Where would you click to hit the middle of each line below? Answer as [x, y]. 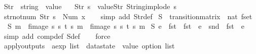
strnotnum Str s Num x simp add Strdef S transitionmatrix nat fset [128, 16]
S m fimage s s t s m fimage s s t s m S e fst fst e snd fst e [126, 26]
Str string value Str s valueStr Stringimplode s [90, 6]
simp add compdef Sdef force [57, 36]
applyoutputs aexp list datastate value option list [89, 46]
